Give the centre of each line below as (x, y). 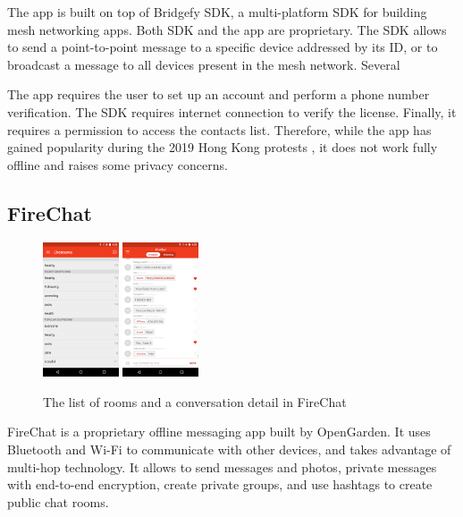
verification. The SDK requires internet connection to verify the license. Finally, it (232, 111)
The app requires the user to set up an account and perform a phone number (219, 94)
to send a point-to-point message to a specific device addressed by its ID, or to (223, 47)
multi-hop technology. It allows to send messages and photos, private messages (222, 466)
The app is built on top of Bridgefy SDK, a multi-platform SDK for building (217, 12)
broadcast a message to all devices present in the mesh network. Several (204, 64)
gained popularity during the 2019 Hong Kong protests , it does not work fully (223, 147)
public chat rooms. (58, 501)
